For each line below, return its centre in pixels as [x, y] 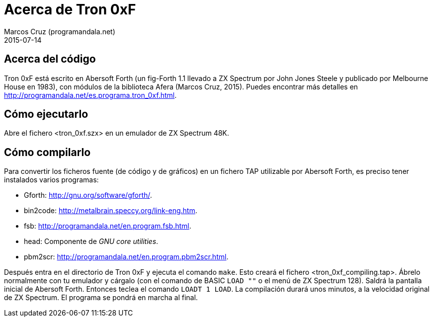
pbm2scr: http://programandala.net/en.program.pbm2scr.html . [126, 257]
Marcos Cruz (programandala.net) [60, 31]
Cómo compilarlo [47, 152]
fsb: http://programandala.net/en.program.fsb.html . [108, 226]
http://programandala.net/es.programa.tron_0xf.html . [90, 95]
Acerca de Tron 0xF [70, 9]
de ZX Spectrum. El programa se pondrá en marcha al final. [101, 298]
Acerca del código [50, 59]
